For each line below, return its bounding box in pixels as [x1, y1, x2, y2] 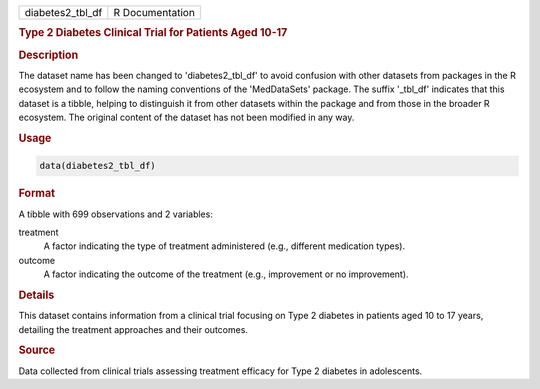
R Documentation [113, 6, 195, 19]
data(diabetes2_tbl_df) [39, 160, 157, 172]
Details [18, 288, 55, 302]
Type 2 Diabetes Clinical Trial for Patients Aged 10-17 [18, 26, 288, 40]
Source [18, 343, 56, 357]
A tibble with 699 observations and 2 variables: [18, 208, 214, 220]
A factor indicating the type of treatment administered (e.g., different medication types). [43, 240, 405, 252]
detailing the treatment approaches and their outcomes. [18, 323, 249, 335]
